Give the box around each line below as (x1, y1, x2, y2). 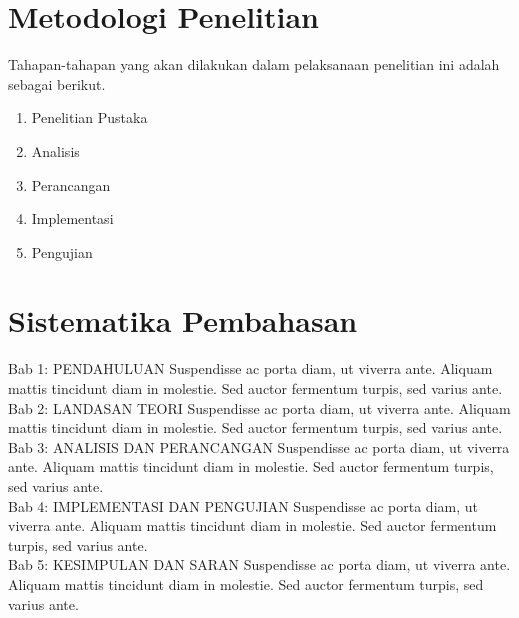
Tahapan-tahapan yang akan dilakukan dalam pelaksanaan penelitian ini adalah (8, 54, 500, 75)
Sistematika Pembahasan (8, 300, 358, 341)
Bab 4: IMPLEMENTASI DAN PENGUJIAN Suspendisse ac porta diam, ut (8, 495, 478, 516)
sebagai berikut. (8, 73, 106, 94)
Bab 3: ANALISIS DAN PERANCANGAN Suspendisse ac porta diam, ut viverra (8, 436, 510, 457)
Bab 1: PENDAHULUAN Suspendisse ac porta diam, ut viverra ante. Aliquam (8, 358, 493, 379)
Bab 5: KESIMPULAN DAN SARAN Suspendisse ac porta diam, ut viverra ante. (8, 554, 511, 575)
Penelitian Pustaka (31, 107, 148, 128)
